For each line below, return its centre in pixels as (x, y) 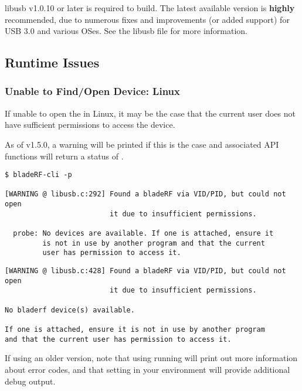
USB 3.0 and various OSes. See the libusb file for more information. (126, 31)
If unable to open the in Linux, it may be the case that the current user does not (150, 113)
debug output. (30, 381)
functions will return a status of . (64, 156)
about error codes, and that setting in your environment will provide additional (147, 369)
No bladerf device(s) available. (70, 310)
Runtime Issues (52, 62)
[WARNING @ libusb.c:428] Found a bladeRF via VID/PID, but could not (145, 271)
